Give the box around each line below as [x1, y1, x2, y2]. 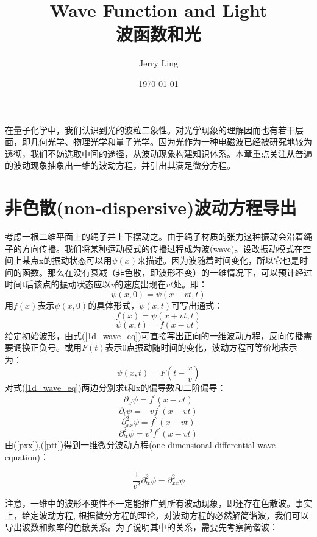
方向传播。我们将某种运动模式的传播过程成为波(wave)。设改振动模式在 [21, 242, 303, 254]
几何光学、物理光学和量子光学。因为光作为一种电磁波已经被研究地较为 [30, 135, 312, 148]
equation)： [5, 450, 49, 463]
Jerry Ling [139, 57, 178, 69]
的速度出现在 [115, 278, 166, 290]
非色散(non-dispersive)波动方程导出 [5, 195, 297, 220]
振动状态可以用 [52, 254, 112, 267]
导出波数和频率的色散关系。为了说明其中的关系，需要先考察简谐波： [5, 521, 278, 533]
